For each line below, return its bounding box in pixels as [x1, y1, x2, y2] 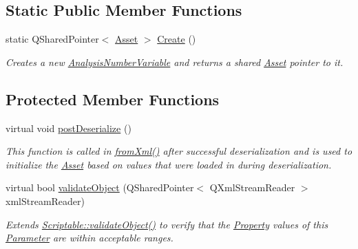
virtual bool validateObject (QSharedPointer [6, 180, 194, 195]
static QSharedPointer [6, 32, 99, 46]
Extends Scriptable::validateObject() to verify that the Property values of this [6, 217, 328, 231]
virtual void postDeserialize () [6, 120, 131, 135]
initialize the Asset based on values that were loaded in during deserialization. [6, 157, 332, 171]
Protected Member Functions [6, 88, 220, 109]
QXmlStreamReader [209, 180, 295, 195]
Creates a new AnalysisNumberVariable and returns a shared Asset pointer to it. [6, 54, 344, 69]
